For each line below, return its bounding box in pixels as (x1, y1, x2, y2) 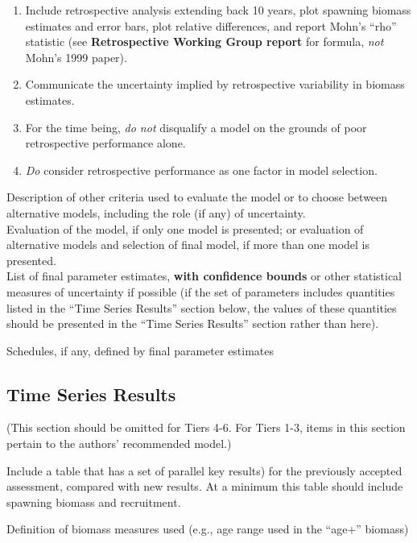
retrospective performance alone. (25, 135, 186, 151)
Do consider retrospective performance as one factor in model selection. (25, 161, 378, 178)
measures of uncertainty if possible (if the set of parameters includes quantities (6, 283, 395, 300)
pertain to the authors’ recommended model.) (6, 435, 232, 452)
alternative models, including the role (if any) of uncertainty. (6, 204, 306, 221)
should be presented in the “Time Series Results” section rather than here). (6, 315, 379, 332)
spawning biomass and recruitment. (6, 493, 181, 510)
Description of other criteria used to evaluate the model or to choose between (6, 189, 388, 205)
